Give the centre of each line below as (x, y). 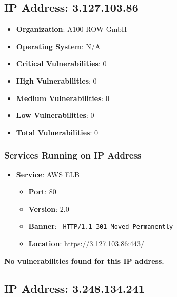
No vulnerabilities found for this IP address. (84, 260)
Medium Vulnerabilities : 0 (63, 98)
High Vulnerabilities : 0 (56, 80)
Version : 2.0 (49, 209)
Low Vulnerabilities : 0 (55, 115)
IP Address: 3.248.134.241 (74, 288)
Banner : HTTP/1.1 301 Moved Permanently (101, 226)
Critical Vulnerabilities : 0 (61, 63)
